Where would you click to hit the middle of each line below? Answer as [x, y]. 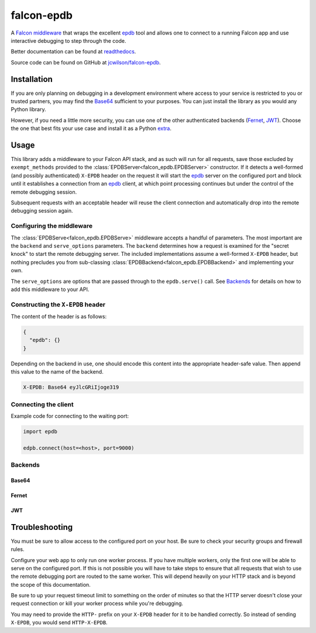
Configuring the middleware [52, 226]
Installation [32, 79]
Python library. [28, 110]
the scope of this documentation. [51, 584]
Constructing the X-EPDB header [58, 304]
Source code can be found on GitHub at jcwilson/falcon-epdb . [86, 62]
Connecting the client [42, 404]
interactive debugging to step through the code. [68, 40]
